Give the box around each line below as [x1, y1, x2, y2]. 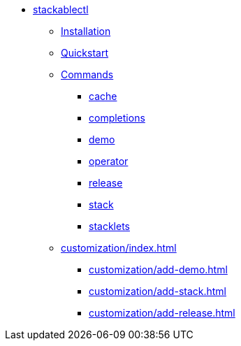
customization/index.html [61, 242, 177, 254]
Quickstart [61, 47, 109, 59]
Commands [61, 69, 114, 80]
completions [89, 112, 145, 124]
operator [89, 155, 129, 167]
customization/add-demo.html [89, 264, 228, 275]
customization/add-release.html [89, 307, 235, 319]
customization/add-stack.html [89, 285, 227, 297]
